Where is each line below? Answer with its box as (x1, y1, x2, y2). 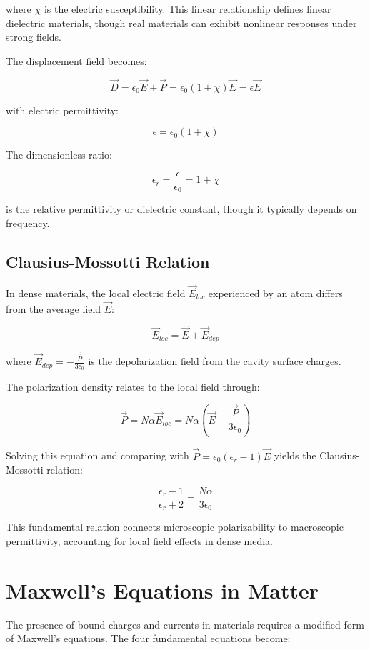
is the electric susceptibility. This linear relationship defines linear (44, 1, 331, 16)
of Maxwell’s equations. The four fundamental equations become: (6, 631, 291, 646)
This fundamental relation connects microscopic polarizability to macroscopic (6, 519, 344, 534)
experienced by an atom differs (208, 285, 343, 300)
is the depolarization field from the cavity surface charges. (88, 354, 341, 369)
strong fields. (6, 29, 61, 44)
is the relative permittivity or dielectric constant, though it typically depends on (6, 201, 357, 216)
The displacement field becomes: (6, 53, 147, 68)
